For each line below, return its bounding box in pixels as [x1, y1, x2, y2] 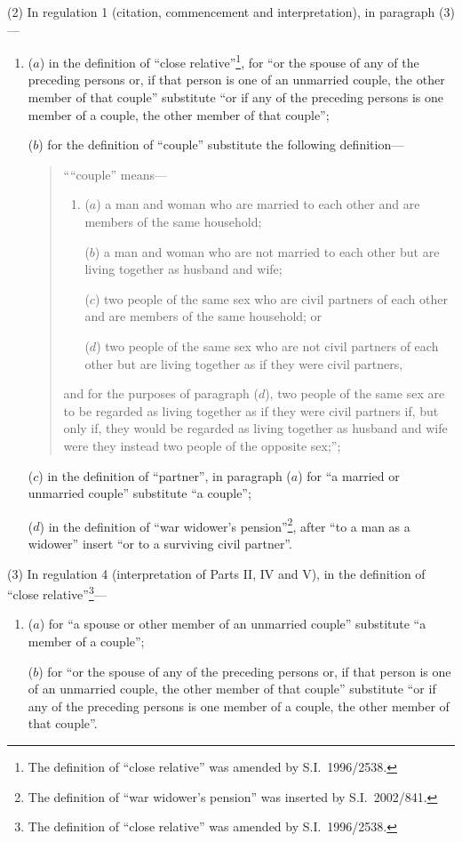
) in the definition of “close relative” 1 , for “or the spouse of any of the [39, 51, 419, 71]
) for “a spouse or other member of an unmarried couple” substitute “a [39, 614, 426, 633]
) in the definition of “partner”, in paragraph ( [38, 466, 291, 485]
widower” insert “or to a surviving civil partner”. [28, 533, 292, 552]
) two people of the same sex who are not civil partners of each [96, 336, 439, 355]
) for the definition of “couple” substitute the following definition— [38, 135, 404, 154]
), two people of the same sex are [265, 384, 445, 403]
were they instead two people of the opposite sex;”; [63, 436, 341, 454]
